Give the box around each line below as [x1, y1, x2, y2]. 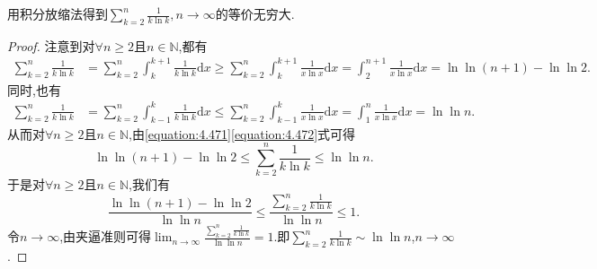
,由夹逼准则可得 [59, 227, 152, 246]
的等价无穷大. [215, 4, 295, 22]
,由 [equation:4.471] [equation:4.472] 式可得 [129, 124, 356, 143]
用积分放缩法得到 [7, 4, 108, 22]
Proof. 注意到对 [7, 36, 95, 55]
